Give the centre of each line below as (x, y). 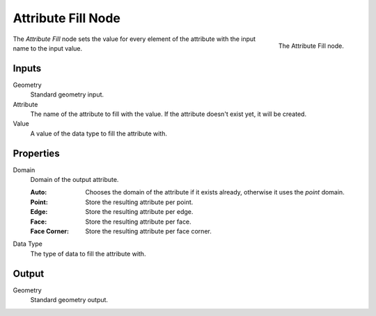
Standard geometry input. (67, 94)
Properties (36, 153)
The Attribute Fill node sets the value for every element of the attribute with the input (134, 39)
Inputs (27, 68)
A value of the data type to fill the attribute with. (99, 133)
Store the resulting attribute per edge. (139, 212)
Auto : (39, 192)
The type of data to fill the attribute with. (88, 253)
